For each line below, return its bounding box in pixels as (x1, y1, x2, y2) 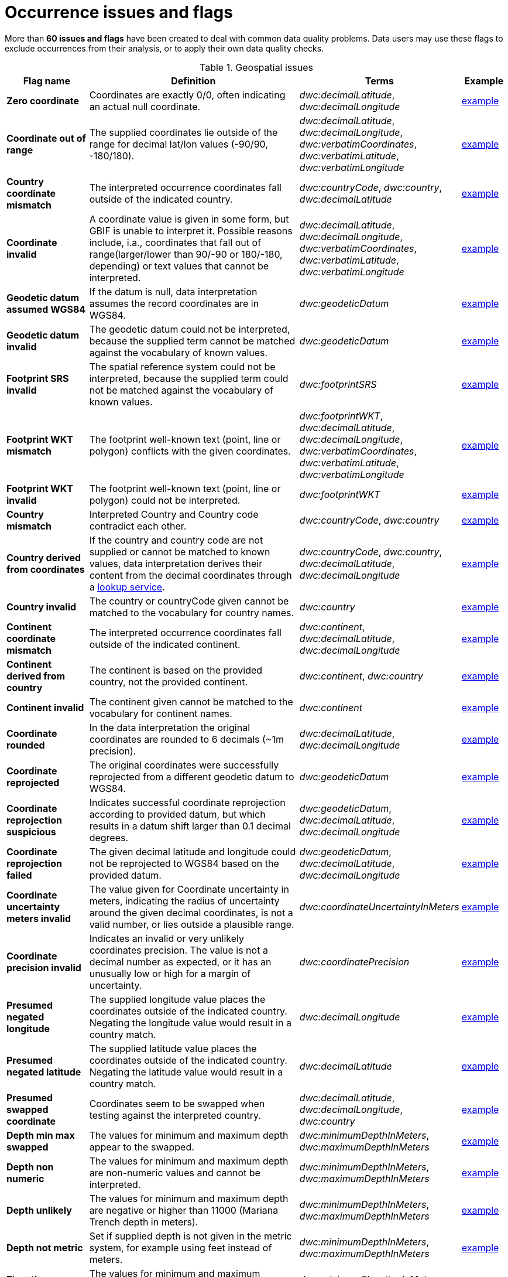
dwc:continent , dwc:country (299, 670, 423, 682)
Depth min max (6, 1129, 75, 1141)
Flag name (23, 74, 70, 87)
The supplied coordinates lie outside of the (89, 126, 278, 138)
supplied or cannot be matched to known (89, 545, 270, 558)
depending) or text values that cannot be (89, 260, 269, 272)
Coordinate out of (6, 132, 86, 144)
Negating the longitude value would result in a (89, 1016, 291, 1029)
